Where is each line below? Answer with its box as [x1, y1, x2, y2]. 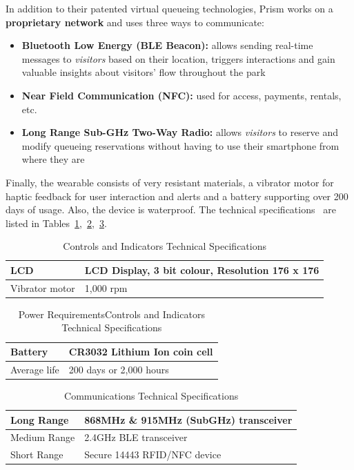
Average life [10, 362, 59, 376]
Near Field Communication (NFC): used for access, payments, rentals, [21, 88, 342, 102]
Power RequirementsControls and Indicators [18, 306, 205, 321]
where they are [21, 152, 85, 166]
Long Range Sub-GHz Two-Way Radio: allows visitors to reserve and [21, 125, 339, 139]
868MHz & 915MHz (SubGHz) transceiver [84, 412, 293, 427]
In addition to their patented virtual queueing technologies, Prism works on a [6, 1, 333, 15]
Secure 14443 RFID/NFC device [84, 447, 222, 462]
